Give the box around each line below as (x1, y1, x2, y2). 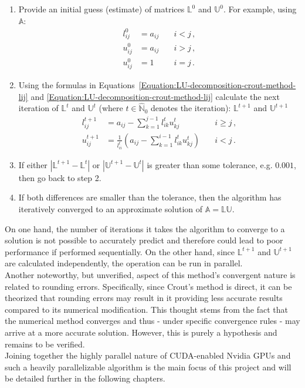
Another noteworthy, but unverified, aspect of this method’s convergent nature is (5, 269, 296, 280)
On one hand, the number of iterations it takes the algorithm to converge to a (5, 222, 285, 235)
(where (99, 102, 123, 114)
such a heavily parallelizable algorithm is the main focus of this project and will (5, 360, 292, 373)
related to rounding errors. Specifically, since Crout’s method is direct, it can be (5, 280, 292, 292)
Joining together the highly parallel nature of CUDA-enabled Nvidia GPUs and (5, 349, 291, 362)
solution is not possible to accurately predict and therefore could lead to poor (5, 234, 283, 246)
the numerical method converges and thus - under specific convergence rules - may (5, 315, 300, 327)
